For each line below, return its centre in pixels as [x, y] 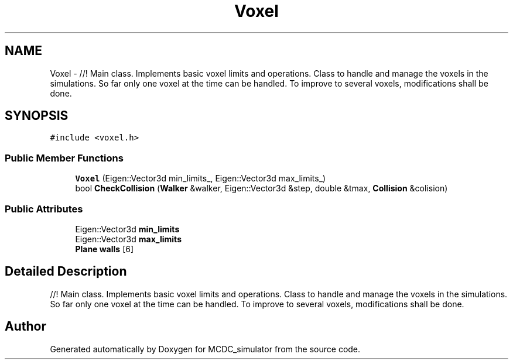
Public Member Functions [64, 158]
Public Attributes [44, 209]
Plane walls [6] [105, 249]
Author [25, 327]
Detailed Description [66, 272]
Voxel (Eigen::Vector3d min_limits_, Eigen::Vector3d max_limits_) [201, 178]
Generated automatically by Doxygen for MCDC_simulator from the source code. [205, 349]
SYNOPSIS [37, 116]
